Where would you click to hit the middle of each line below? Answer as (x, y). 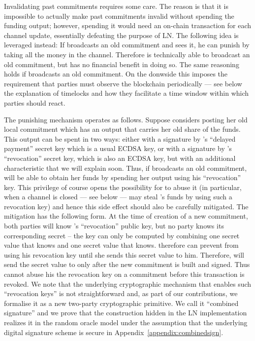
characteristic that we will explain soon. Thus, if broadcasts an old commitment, (126, 168)
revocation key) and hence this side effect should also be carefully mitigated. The (126, 206)
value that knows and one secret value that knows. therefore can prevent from (121, 245)
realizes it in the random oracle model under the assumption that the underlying (126, 322)
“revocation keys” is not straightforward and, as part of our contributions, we (121, 293)
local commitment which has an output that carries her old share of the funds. (122, 129)
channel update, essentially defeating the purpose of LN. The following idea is (121, 35)
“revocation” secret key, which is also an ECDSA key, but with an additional (120, 158)
